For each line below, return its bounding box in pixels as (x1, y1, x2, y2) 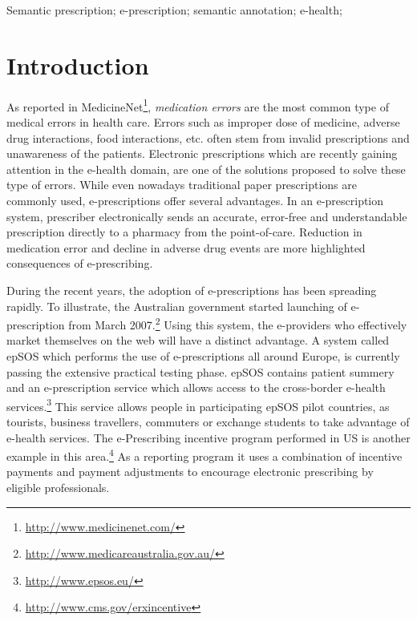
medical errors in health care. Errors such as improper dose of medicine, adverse (6, 113, 400, 130)
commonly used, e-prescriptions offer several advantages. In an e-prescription (6, 192, 384, 208)
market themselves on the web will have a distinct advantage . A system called (6, 332, 390, 349)
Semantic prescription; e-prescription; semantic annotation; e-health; (6, 2, 342, 18)
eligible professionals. (6, 479, 110, 495)
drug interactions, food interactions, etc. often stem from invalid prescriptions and (6, 129, 410, 146)
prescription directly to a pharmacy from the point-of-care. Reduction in (6, 224, 362, 240)
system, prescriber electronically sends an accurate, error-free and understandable (6, 208, 407, 224)
